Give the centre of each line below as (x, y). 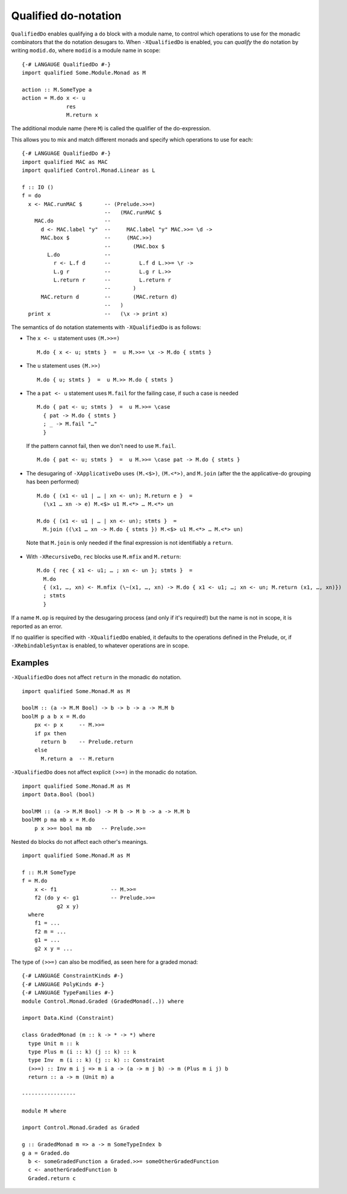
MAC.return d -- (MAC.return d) (109, 297)
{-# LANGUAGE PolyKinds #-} (63, 984)
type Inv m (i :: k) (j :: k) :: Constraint (96, 1060)
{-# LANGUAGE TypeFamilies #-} (68, 993)
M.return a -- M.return (77, 759)
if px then (50, 733)
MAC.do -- (73, 221)
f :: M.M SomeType (49, 873)
